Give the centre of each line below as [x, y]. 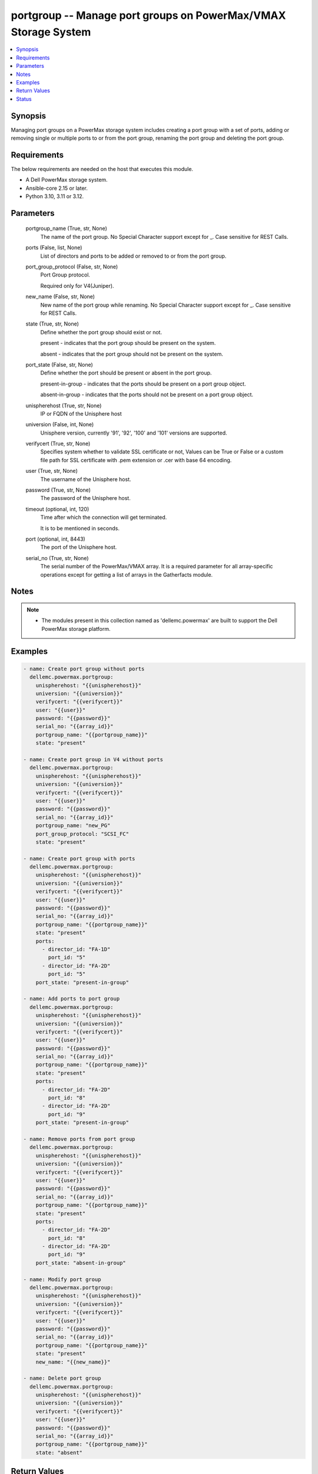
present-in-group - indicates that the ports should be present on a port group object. [143, 384]
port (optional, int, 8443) [55, 539]
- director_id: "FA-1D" [76, 949]
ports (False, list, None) [54, 248]
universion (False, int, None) [60, 425]
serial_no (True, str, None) [57, 558]
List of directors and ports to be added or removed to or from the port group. [133, 256]
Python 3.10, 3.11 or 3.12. [55, 196]
